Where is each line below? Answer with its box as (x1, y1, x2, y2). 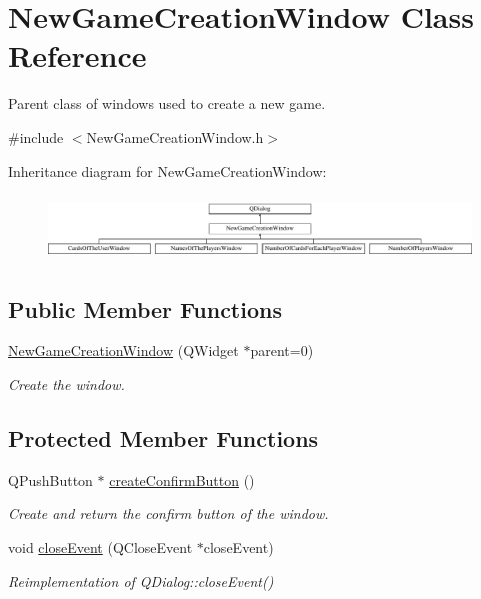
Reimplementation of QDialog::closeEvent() (8, 570, 274, 591)
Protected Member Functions (8, 423, 319, 454)
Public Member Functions (8, 293, 282, 324)
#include (8, 126, 64, 147)
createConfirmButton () (109, 469, 255, 490)
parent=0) (250, 340, 314, 361)
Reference (8, 35, 147, 76)
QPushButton (8, 469, 93, 490)
